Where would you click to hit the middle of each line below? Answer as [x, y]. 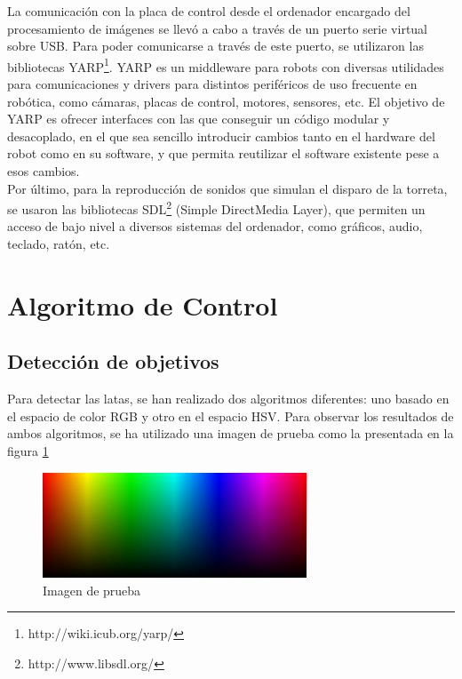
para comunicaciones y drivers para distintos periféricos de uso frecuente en [212, 84]
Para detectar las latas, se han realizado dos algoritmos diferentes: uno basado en [228, 399]
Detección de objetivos [113, 361]
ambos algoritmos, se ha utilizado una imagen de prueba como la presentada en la [231, 433]
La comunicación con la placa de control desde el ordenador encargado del [209, 11]
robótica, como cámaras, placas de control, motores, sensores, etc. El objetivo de [226, 101]
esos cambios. [44, 171]
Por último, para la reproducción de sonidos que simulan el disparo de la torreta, [227, 188]
